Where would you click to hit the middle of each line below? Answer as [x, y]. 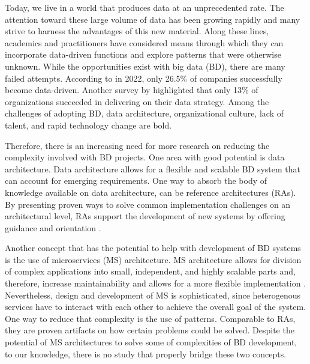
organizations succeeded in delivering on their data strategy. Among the [137, 101]
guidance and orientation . [53, 227]
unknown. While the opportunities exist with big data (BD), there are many [145, 66]
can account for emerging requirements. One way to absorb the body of [136, 180]
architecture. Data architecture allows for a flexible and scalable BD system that [153, 168]
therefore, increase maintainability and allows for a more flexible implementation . [156, 283]
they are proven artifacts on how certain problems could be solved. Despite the [150, 330]
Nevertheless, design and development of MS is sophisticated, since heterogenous [153, 295]
